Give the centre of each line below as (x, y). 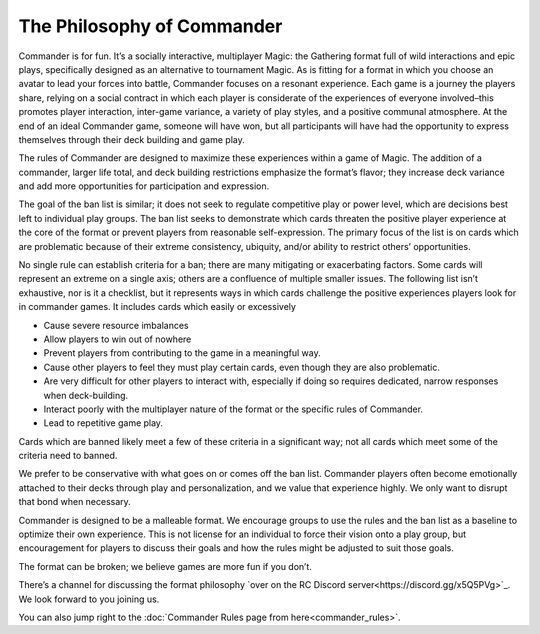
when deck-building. (86, 395)
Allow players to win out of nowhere (117, 339)
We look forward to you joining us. (89, 599)
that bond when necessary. (75, 502)
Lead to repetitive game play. (103, 423)
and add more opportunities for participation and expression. (144, 186)
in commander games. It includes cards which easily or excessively (157, 307)
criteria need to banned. (68, 456)
